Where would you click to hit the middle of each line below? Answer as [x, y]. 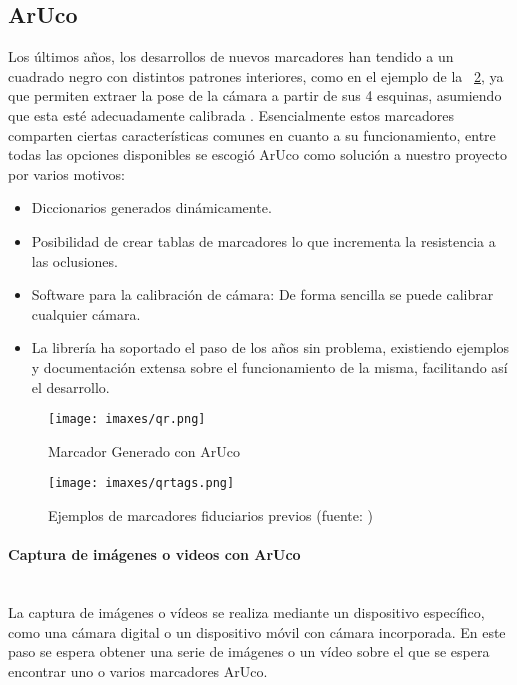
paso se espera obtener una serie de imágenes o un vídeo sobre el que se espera [249, 651]
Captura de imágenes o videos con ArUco [154, 554]
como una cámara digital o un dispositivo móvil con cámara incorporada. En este [257, 631]
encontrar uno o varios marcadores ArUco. [138, 670]
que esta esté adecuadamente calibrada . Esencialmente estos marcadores [231, 114]
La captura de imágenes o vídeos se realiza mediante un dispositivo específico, [246, 612]
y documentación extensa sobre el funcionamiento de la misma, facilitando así [269, 366]
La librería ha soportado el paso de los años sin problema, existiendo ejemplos [270, 347]
